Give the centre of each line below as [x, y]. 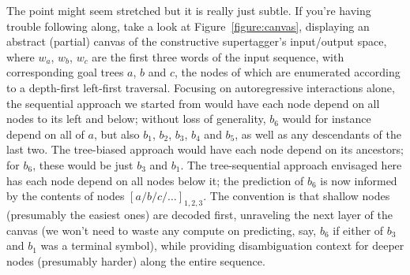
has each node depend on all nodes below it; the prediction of [155, 180]
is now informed [359, 180]
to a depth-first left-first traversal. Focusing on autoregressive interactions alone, [201, 87]
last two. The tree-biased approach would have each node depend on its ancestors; [205, 149]
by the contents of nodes [66, 196]
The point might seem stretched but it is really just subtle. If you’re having [189, 10]
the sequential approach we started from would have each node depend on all [193, 103]
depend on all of [45, 134]
